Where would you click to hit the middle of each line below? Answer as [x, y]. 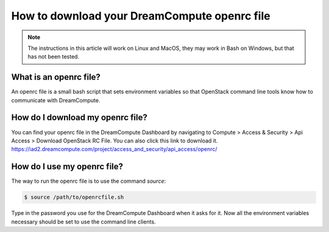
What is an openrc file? [56, 77]
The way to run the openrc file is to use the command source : [89, 181]
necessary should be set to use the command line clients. [83, 222]
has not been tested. [53, 57]
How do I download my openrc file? [79, 118]
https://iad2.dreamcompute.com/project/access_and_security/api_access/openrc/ [114, 149]
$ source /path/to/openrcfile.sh [74, 197]
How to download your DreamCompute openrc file [141, 16]
